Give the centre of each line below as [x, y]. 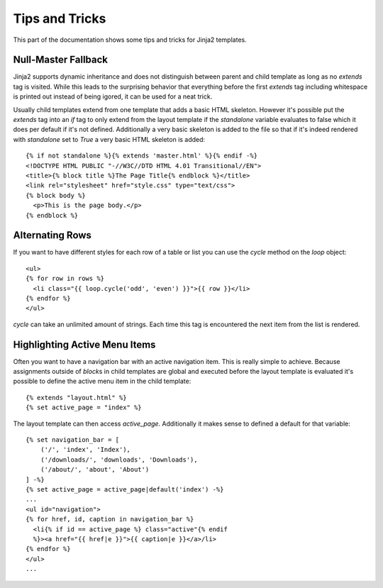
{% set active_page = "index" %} [84, 407]
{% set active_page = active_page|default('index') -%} [125, 489]
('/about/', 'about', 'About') [95, 470]
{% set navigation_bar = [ [73, 440]
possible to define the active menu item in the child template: [102, 381]
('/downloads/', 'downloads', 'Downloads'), [119, 460]
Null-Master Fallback [61, 60]
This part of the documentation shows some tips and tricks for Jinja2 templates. [130, 40]
